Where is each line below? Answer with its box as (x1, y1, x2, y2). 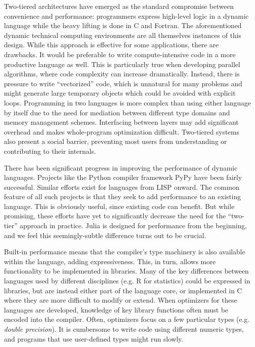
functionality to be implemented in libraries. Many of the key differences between (4, 266, 249, 276)
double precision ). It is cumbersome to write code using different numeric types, (4, 324, 244, 334)
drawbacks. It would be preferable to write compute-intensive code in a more (4, 49, 236, 59)
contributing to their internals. (4, 145, 96, 156)
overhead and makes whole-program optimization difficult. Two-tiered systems (4, 126, 239, 137)
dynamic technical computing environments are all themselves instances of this (4, 30, 241, 40)
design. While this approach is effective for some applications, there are (4, 39, 219, 50)
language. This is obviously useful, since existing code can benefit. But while (4, 201, 235, 211)
